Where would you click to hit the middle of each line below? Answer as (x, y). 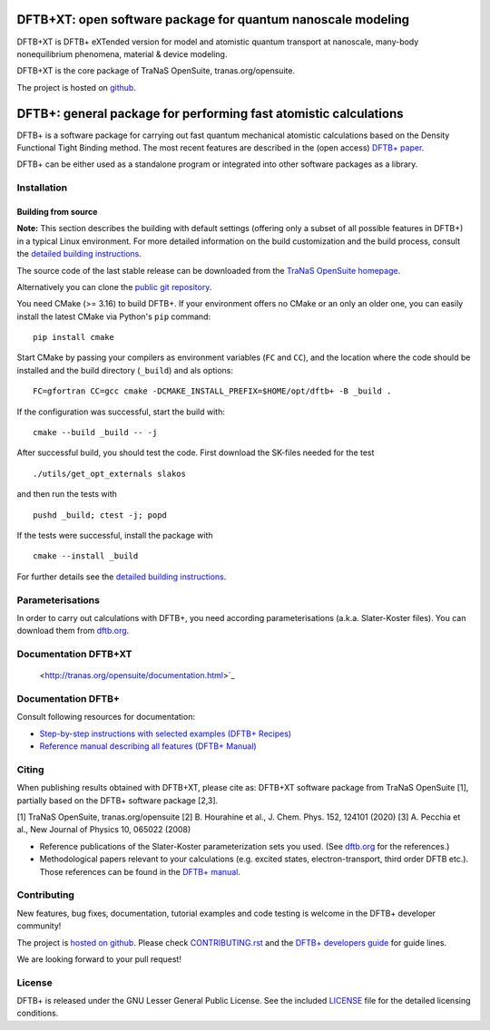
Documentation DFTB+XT (74, 655)
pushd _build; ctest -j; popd (100, 515)
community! (39, 926)
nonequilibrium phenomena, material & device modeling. (122, 53)
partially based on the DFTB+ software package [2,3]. (118, 800)
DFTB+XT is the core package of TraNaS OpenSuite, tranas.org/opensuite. (156, 71)
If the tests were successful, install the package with (115, 535)
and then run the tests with (67, 494)
